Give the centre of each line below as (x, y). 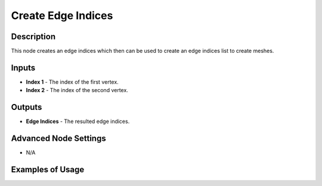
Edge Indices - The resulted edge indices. (78, 121)
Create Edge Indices (62, 15)
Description (33, 37)
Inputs (23, 67)
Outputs (27, 107)
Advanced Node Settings (59, 139)
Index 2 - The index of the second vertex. (77, 90)
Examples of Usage (48, 169)
